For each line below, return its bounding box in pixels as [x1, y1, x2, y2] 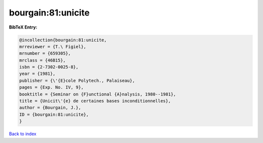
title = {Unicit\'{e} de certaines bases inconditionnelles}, [19, 98, 171, 104]
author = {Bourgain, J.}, [19, 105, 81, 111]
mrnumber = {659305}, [19, 51, 71, 56]
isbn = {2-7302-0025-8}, [19, 64, 79, 70]
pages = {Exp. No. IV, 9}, [19, 85, 84, 90]
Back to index [9, 131, 37, 137]
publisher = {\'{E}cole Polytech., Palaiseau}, [19, 78, 135, 83]
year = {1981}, [19, 71, 56, 77]
